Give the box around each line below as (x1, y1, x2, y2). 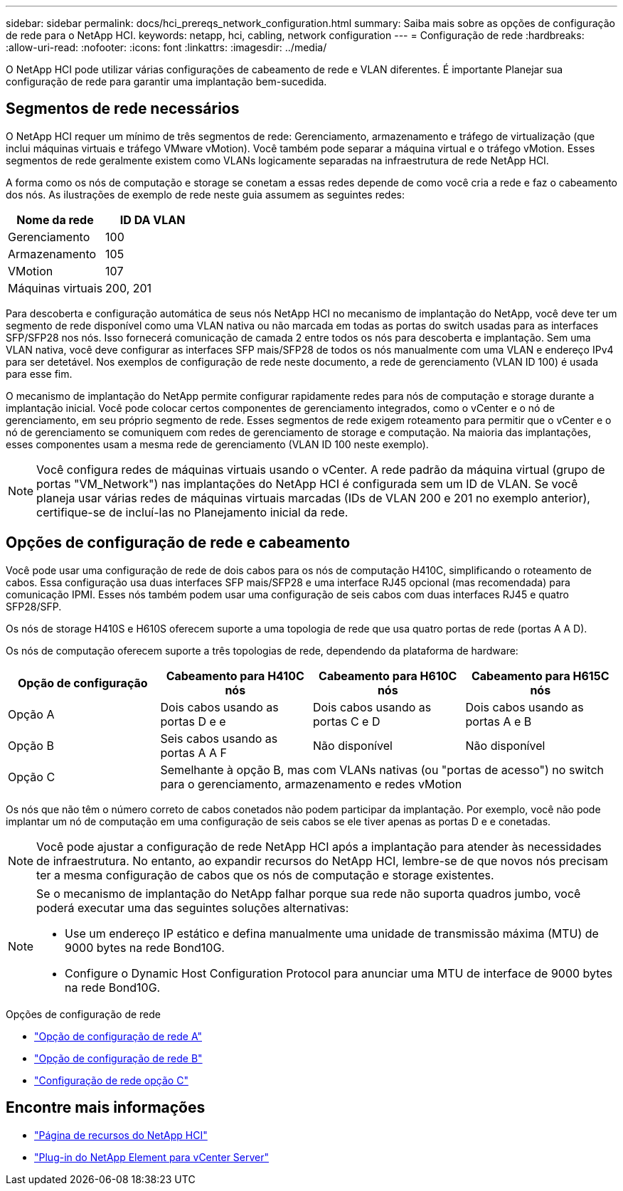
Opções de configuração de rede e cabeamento (6, 534, 351, 552)
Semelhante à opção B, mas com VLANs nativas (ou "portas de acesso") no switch (160, 762, 604, 777)
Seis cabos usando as (160, 731, 278, 746)
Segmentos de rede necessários (6, 100, 240, 118)
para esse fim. (6, 367, 73, 380)
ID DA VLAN (119, 212, 186, 227)
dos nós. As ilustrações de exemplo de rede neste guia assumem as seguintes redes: (6, 188, 405, 201)
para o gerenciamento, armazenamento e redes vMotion (160, 776, 462, 791)
